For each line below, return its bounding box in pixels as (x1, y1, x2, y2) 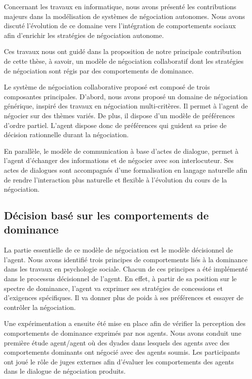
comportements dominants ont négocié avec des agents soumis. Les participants (4, 347, 240, 357)
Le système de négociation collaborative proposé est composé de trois (4, 82, 210, 92)
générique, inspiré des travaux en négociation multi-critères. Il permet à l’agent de (4, 101, 248, 111)
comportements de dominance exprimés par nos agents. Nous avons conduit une (4, 328, 241, 338)
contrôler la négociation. (4, 302, 76, 312)
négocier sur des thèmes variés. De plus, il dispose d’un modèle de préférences (4, 110, 235, 120)
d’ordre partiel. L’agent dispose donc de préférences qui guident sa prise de (4, 120, 227, 130)
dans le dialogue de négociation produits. (4, 366, 126, 376)
